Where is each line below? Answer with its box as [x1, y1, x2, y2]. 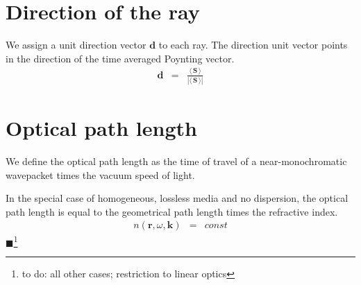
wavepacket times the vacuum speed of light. [6, 167, 195, 182]
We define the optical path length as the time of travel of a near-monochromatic [6, 154, 347, 169]
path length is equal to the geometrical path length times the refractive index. [6, 204, 338, 218]
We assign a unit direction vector [6, 37, 146, 52]
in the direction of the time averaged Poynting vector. [6, 51, 235, 65]
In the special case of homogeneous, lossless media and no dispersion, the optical [6, 191, 349, 205]
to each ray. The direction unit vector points [158, 37, 348, 52]
